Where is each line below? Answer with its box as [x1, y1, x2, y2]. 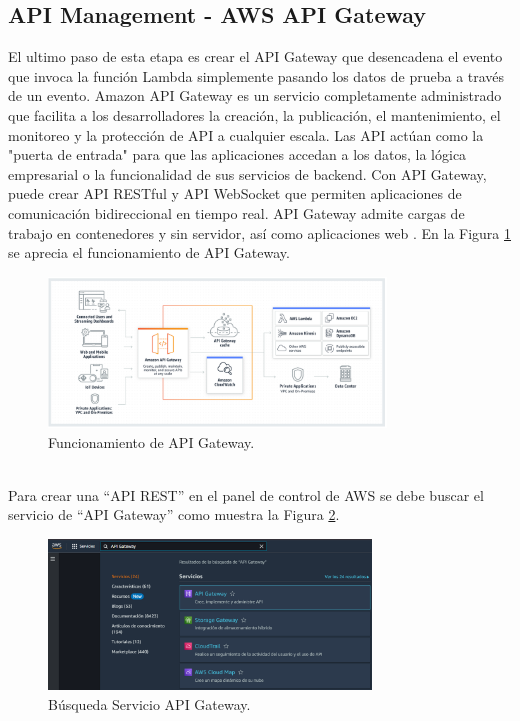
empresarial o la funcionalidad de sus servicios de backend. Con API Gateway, [8, 163, 487, 184]
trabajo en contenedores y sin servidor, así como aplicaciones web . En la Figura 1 [8, 222, 512, 243]
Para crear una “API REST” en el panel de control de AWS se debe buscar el [8, 484, 484, 505]
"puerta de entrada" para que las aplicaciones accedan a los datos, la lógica [8, 144, 467, 165]
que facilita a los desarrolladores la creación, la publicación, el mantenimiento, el [8, 104, 501, 125]
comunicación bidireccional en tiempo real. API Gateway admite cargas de [8, 202, 465, 223]
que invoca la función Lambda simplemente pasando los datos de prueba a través [8, 65, 505, 86]
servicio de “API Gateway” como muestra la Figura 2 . [8, 504, 340, 525]
